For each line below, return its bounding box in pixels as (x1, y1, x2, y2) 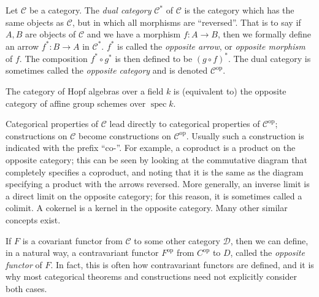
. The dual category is (228, 52, 311, 64)
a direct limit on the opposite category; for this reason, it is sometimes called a (6, 189, 302, 202)
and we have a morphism (86, 28, 181, 40)
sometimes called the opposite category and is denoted (6, 64, 208, 77)
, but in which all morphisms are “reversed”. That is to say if (72, 15, 301, 28)
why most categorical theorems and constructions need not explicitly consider (6, 270, 297, 283)
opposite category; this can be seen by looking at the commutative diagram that (6, 153, 307, 166)
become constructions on (79, 129, 171, 142)
